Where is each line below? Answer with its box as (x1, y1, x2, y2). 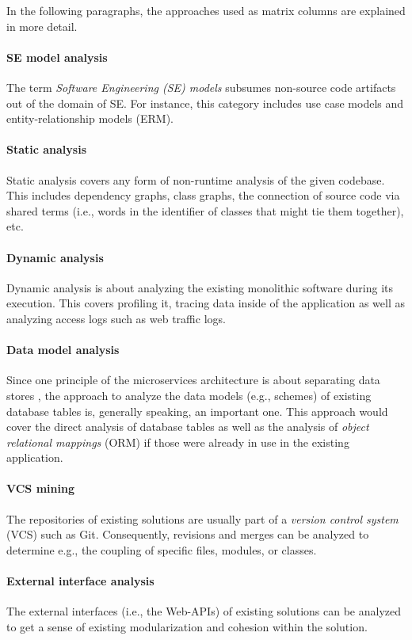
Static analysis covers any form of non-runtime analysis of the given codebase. (6, 171, 385, 188)
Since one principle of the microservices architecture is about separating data (6, 371, 380, 388)
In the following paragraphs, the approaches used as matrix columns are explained (6, 2, 406, 18)
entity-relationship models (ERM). (6, 110, 174, 127)
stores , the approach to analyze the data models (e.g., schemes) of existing (6, 387, 372, 403)
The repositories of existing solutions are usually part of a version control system (6, 510, 399, 527)
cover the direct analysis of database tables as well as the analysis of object (6, 418, 369, 435)
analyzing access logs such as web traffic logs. (6, 310, 226, 326)
